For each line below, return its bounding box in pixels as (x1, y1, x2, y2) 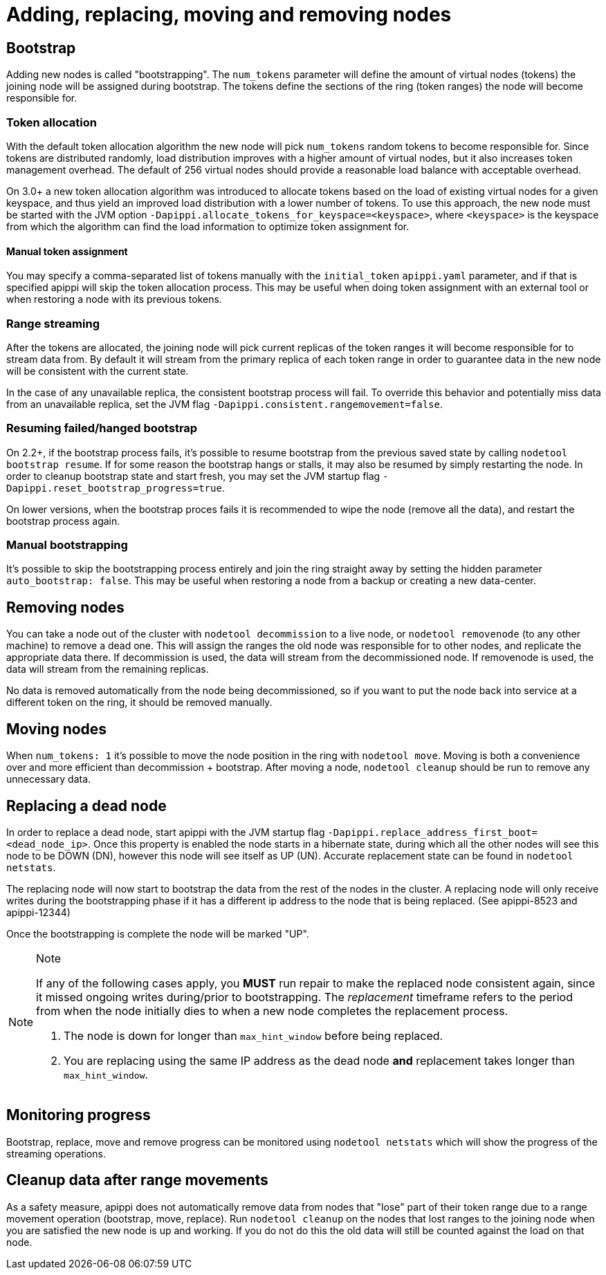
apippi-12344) (6, 906, 71, 918)
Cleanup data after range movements (6, 1171, 268, 1189)
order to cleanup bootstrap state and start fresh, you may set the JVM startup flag (6, 469, 380, 482)
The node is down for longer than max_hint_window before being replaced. (64, 1028, 443, 1043)
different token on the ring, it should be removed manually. (6, 696, 273, 709)
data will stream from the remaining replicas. (6, 663, 209, 676)
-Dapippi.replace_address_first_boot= (327, 826, 538, 838)
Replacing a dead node (6, 797, 167, 815)
